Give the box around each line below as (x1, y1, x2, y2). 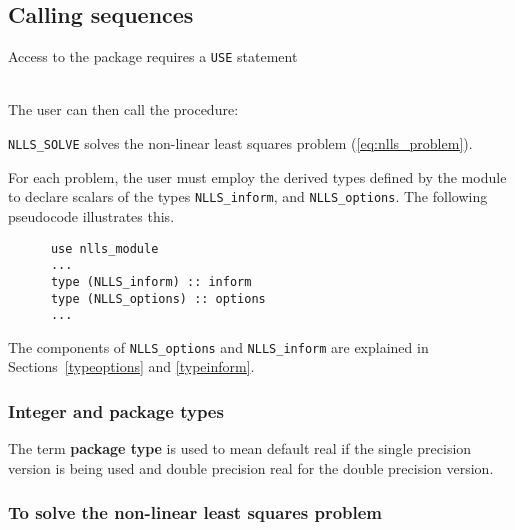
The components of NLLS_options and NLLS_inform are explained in (8, 336, 429, 357)
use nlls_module (50, 241, 159, 256)
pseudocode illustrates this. (8, 205, 175, 226)
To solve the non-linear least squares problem (8, 500, 383, 525)
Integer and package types (8, 399, 224, 423)
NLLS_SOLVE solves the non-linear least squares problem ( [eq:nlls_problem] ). (8, 133, 473, 154)
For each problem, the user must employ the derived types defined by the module (8, 166, 507, 187)
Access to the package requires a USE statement (8, 46, 298, 67)
